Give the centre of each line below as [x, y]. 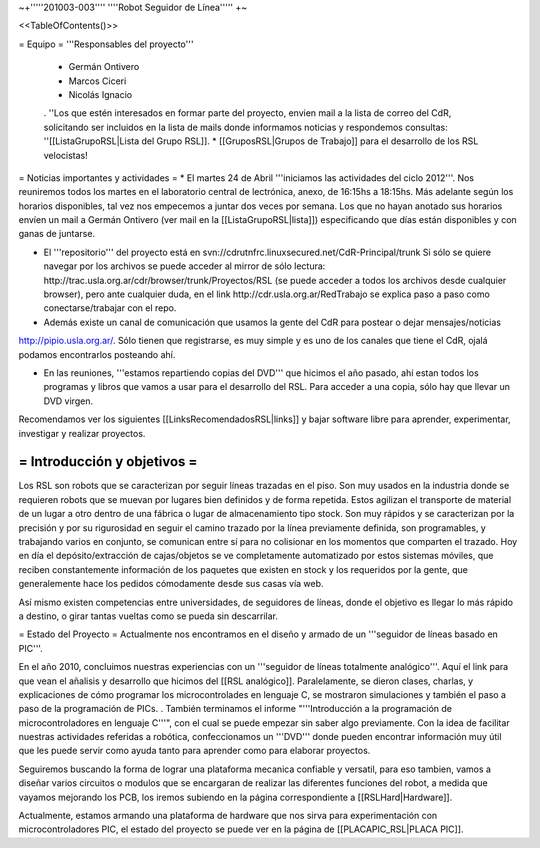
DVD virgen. [68, 401]
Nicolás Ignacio [100, 94]
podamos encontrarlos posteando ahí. [97, 354]
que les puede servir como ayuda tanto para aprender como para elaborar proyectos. [194, 751]
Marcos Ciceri [97, 81]
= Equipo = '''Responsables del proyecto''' [106, 44]
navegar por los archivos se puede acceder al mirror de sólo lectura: [184, 266]
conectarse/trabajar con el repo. [110, 308]
